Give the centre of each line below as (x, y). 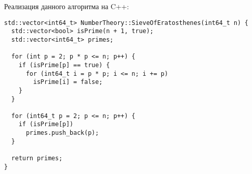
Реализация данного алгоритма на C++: (67, 6)
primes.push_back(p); (62, 133)
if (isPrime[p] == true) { (64, 65)
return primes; (37, 158)
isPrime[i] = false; (68, 82)
